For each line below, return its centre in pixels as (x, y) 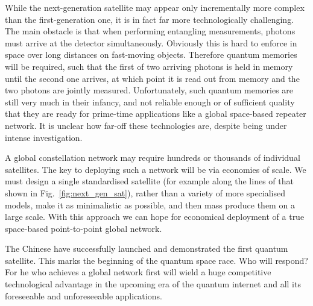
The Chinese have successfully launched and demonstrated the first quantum (147, 248)
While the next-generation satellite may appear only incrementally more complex (155, 7)
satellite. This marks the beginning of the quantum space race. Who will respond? (156, 260)
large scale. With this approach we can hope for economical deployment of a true (155, 217)
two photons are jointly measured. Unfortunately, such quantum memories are (149, 90)
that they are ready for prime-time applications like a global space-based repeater (156, 114)
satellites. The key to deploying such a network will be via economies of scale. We (156, 169)
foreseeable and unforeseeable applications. (84, 295)
